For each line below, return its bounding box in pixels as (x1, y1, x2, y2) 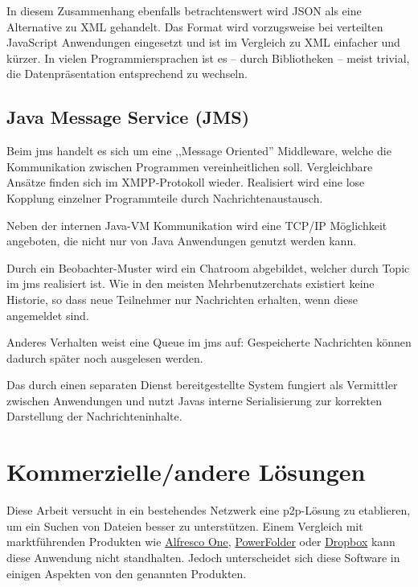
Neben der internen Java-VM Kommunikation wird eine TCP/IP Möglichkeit (6, 216, 387, 233)
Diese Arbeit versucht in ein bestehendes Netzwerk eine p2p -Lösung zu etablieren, (6, 502, 411, 519)
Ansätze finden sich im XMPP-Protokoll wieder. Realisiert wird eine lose (6, 174, 365, 191)
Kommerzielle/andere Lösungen (6, 455, 366, 488)
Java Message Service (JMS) (6, 105, 250, 129)
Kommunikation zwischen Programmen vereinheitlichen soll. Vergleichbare (6, 158, 373, 174)
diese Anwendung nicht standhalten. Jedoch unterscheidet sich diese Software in (6, 548, 400, 565)
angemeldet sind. (6, 306, 89, 323)
